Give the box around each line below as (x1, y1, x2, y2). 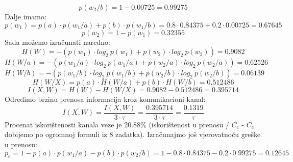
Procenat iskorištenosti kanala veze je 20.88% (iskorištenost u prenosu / (5, 119, 229, 129)
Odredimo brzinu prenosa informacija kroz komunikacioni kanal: (5, 94, 206, 104)
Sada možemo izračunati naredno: (5, 36, 110, 47)
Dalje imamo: (5, 11, 46, 21)
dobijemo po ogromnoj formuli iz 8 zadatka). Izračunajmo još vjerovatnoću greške (5, 129, 261, 140)
